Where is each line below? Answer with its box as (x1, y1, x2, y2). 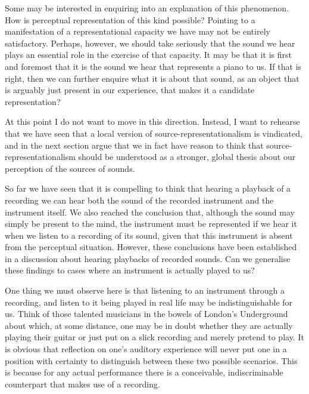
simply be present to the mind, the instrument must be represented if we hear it (5, 217, 297, 230)
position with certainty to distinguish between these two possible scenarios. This (5, 354, 298, 367)
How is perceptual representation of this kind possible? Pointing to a (5, 13, 255, 26)
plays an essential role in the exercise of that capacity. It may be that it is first (5, 48, 292, 61)
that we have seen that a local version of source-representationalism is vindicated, (5, 127, 302, 139)
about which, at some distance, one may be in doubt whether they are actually (5, 319, 293, 331)
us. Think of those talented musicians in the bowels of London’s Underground (5, 307, 288, 320)
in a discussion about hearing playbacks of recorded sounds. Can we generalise (5, 252, 291, 264)
